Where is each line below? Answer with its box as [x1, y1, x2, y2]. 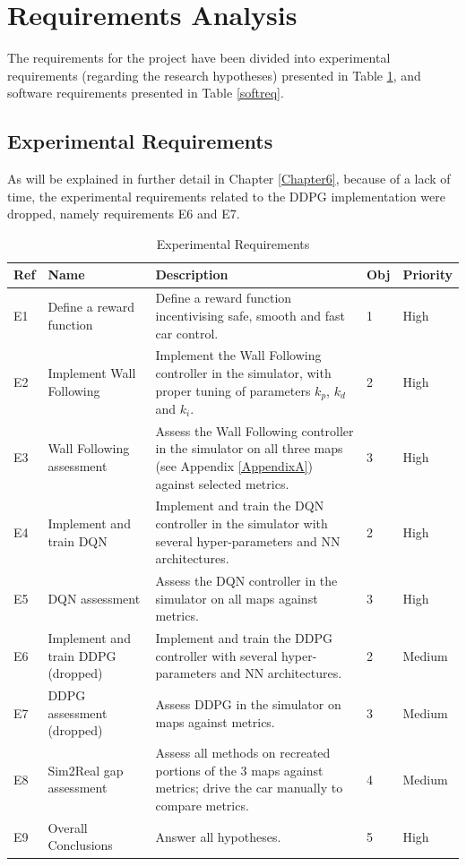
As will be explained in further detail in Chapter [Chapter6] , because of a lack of [7, 169, 451, 188]
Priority [402, 265, 453, 284]
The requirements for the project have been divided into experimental [7, 48, 391, 67]
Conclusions [47, 836, 113, 854]
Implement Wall [47, 364, 136, 382]
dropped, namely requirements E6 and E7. [7, 204, 240, 223]
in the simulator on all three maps [155, 439, 343, 458]
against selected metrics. [155, 474, 289, 493]
